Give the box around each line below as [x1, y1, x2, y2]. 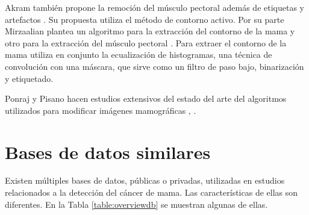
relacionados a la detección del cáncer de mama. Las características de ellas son [5, 186, 298, 199]
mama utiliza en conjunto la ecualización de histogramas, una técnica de [5, 48, 272, 61]
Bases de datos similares [5, 139, 211, 164]
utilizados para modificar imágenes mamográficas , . [5, 104, 196, 116]
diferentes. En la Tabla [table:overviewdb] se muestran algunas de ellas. [5, 198, 268, 210]
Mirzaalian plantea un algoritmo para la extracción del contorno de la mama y [5, 25, 295, 37]
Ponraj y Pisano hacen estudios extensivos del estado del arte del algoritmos [5, 92, 287, 105]
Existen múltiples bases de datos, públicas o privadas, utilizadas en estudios [5, 174, 285, 187]
